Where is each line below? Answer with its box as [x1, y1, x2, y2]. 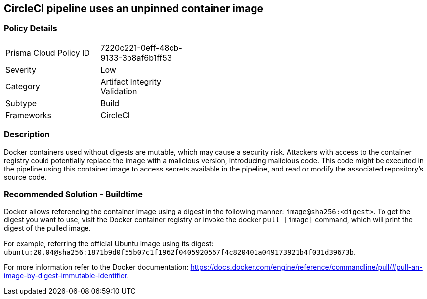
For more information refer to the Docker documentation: [4, 263, 189, 272]
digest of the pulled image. [4, 224, 91, 233]
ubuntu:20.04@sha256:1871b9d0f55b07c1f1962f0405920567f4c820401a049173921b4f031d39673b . [4, 248, 356, 256]
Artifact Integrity [100, 76, 162, 86]
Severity [5, 64, 36, 75]
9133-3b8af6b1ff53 [100, 52, 172, 63]
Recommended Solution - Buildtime [4, 189, 143, 199]
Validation [100, 86, 137, 96]
